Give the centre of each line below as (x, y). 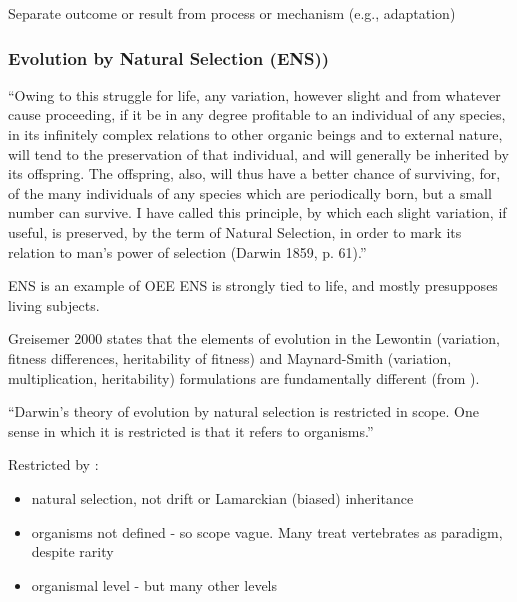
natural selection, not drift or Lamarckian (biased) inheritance (222, 497)
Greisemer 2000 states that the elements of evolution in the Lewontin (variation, (254, 338)
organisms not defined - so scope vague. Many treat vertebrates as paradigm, (267, 531)
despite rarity (72, 551)
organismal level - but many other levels (154, 584)
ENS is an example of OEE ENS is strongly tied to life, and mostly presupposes (253, 285)
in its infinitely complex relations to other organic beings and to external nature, (255, 134)
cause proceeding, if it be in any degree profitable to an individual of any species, (257, 114)
